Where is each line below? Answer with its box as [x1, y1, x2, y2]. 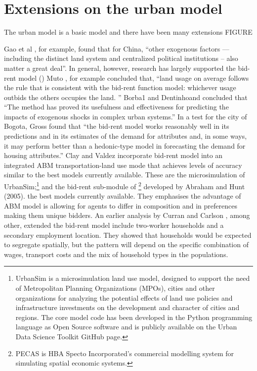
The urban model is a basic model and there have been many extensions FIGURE [4, 27, 253, 37]
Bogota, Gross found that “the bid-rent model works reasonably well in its [4, 121, 229, 131]
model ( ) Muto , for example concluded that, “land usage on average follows [18, 72, 249, 83]
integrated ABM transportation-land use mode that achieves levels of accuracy [4, 159, 242, 170]
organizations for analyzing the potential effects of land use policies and [15, 292, 233, 303]
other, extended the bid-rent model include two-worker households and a [4, 220, 224, 230]
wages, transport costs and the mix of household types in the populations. [4, 249, 228, 259]
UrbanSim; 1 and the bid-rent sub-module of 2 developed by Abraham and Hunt [4, 180, 245, 191]
